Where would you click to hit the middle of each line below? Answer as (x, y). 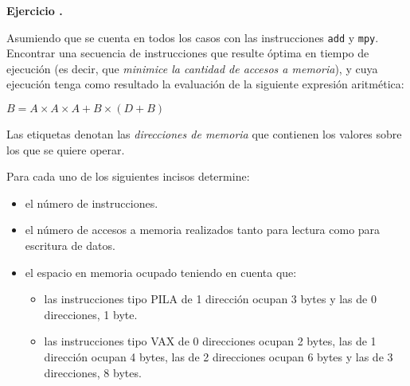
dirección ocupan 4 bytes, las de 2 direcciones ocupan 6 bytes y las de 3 (219, 356)
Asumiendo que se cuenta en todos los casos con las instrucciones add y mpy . (193, 37)
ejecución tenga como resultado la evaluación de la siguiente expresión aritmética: (205, 84)
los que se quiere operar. (66, 149)
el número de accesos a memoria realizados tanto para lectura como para (203, 230)
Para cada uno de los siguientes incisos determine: (128, 176)
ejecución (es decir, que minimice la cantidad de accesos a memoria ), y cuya (192, 68)
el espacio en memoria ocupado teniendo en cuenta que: (161, 272)
